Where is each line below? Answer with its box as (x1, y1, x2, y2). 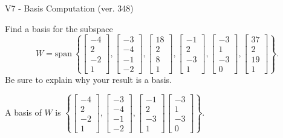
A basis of (5, 106, 42, 119)
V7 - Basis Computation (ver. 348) (5, 2, 134, 14)
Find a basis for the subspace (5, 22, 113, 34)
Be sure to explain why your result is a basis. (5, 73, 172, 85)
